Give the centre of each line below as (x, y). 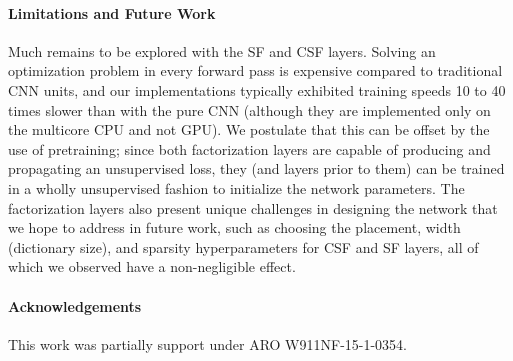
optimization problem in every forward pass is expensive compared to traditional (255, 70)
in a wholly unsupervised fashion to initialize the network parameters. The (236, 187)
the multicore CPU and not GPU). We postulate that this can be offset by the (249, 129)
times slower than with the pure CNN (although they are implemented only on (249, 109)
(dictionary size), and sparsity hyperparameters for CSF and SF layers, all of (243, 246)
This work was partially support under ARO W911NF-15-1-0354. (208, 343)
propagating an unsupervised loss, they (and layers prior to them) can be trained (256, 168)
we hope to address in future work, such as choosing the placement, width (234, 227)
